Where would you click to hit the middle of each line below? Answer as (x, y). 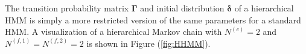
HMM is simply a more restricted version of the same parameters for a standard (153, 19)
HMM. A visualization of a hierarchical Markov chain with (113, 31)
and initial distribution (182, 8)
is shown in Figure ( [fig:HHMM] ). (148, 43)
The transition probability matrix (67, 8)
